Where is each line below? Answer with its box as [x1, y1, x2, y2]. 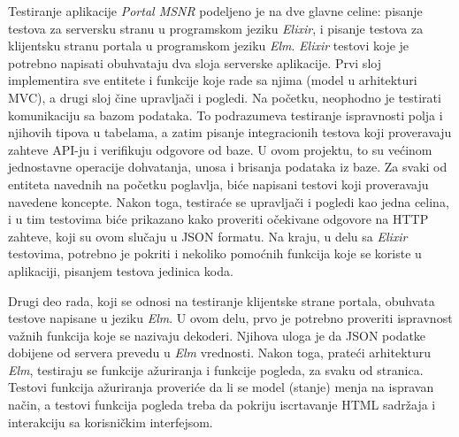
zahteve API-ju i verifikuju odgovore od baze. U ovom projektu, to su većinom [8, 140, 432, 158]
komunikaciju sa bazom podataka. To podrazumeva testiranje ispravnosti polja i [8, 105, 443, 124]
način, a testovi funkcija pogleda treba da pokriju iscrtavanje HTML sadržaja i [8, 395, 436, 414]
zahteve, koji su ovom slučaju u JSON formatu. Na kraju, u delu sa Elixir [8, 226, 408, 245]
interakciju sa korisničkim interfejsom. [8, 412, 213, 431]
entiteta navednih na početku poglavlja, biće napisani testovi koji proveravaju [8, 174, 429, 193]
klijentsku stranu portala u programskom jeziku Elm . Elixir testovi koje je [8, 36, 409, 55]
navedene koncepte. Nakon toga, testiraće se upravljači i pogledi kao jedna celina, [8, 192, 449, 211]
